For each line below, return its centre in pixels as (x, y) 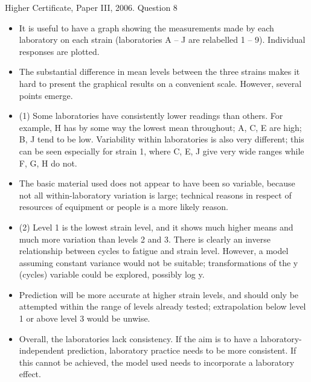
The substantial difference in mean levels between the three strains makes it (159, 72)
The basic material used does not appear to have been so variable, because (157, 183)
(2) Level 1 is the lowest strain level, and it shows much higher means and (156, 227)
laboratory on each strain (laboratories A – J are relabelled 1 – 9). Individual (162, 40)
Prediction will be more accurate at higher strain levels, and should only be (159, 294)
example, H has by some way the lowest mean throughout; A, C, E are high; (160, 127)
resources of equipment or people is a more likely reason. (123, 207)
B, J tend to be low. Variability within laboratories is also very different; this (162, 139)
